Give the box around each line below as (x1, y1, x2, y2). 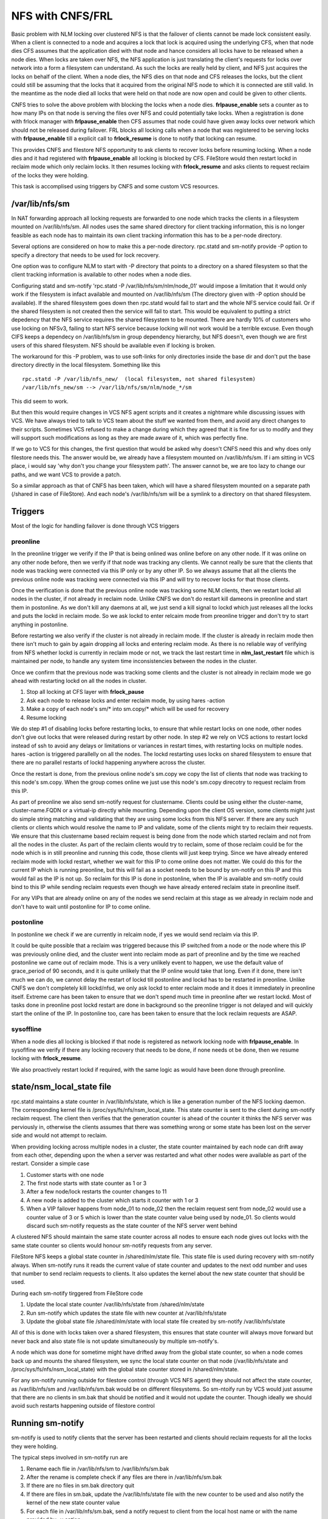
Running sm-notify (11, 1418, 84, 1428)
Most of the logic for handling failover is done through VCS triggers (11, 523, 179, 530)
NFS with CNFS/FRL (11, 9, 113, 22)
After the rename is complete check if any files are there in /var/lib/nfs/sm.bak (26, 1473, 222, 1481)
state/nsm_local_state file (11, 1082, 112, 1092)
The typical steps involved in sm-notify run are (11, 1454, 128, 1461)
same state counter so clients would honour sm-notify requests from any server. (11, 1241, 213, 1249)
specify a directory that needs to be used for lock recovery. (11, 251, 160, 258)
